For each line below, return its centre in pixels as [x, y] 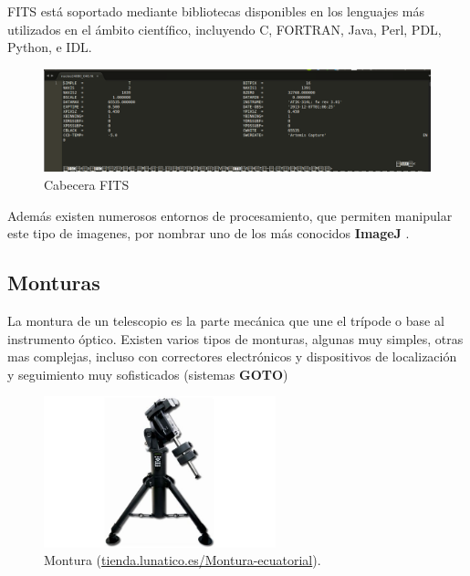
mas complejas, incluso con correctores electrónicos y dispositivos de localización [232, 356]
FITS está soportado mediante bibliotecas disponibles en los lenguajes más [216, 11]
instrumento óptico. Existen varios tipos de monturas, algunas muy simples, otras [235, 338]
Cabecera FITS [87, 184]
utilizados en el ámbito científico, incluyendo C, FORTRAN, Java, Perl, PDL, [225, 29]
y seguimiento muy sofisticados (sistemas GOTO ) [148, 374]
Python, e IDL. [50, 47]
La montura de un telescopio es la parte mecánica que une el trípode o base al [226, 320]
